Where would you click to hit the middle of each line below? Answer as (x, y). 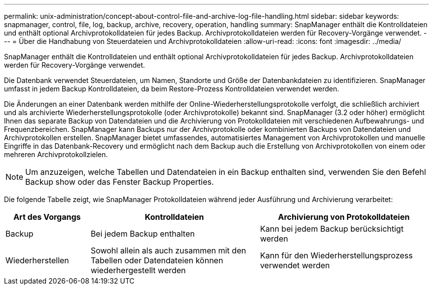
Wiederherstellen (37, 260)
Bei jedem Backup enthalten (143, 234)
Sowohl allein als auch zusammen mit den (168, 250)
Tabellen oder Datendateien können (157, 260)
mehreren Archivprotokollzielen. (56, 154)
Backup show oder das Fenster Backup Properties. (120, 182)
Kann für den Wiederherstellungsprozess (336, 255)
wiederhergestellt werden (138, 270)
